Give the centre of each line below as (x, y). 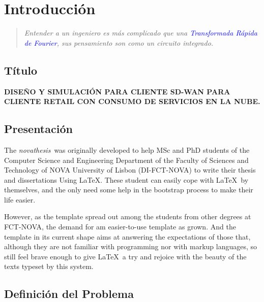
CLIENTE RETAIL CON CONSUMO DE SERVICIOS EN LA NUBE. (132, 101)
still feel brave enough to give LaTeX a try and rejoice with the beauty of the (125, 256)
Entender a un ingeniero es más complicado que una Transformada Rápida (141, 33)
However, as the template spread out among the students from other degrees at (128, 216)
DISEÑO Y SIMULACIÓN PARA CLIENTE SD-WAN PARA (117, 91)
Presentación (38, 129)
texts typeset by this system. (49, 266)
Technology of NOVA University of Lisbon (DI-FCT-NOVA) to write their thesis (130, 170)
